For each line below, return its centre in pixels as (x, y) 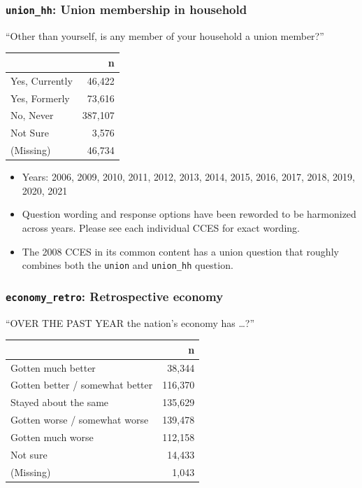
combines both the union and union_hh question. (128, 265)
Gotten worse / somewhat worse (80, 420)
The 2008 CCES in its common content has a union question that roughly (180, 251)
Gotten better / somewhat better (82, 385)
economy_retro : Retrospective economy (115, 296)
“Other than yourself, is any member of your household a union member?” (165, 35)
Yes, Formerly (40, 98)
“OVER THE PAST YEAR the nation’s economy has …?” (130, 322)
